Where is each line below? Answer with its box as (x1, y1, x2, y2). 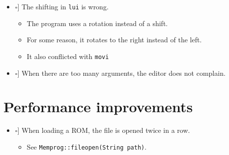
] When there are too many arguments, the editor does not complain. (17, 67, 226, 78)
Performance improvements (3, 96, 193, 117)
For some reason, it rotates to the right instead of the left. (27, 34, 202, 45)
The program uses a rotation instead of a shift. (27, 18, 168, 28)
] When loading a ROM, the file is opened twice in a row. (17, 125, 190, 135)
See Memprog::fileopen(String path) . (27, 141, 147, 152)
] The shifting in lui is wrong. (17, 1, 109, 11)
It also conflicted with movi (27, 51, 109, 61)
